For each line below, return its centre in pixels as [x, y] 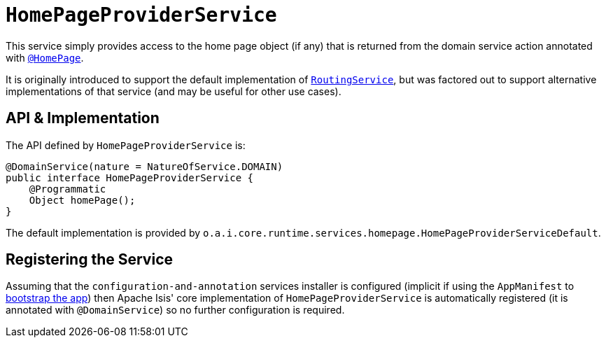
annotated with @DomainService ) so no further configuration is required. [175, 310]
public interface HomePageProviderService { [130, 177]
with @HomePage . [45, 57]
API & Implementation [83, 118]
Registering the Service [89, 260]
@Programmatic [68, 189]
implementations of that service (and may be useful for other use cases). [174, 91]
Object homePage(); [82, 200]
